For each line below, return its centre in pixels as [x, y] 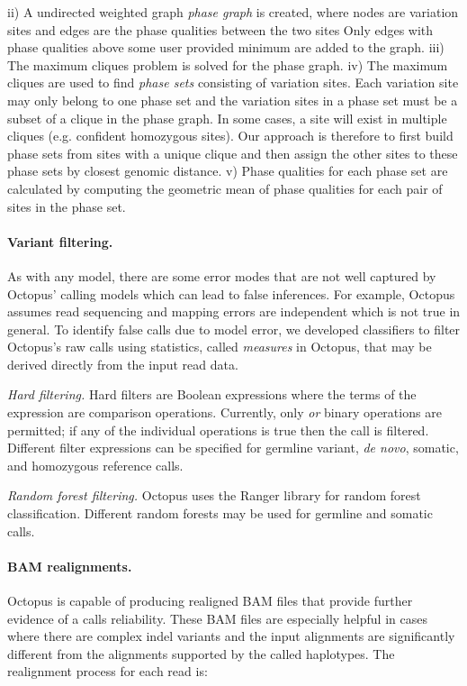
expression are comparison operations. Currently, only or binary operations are [225, 412]
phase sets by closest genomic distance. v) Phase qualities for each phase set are [228, 171]
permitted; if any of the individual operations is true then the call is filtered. [218, 430]
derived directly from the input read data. [123, 364]
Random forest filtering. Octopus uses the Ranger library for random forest [214, 495]
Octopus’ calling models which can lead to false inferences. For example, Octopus [231, 293]
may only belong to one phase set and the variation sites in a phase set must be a [233, 100]
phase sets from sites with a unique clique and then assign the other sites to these [233, 153]
